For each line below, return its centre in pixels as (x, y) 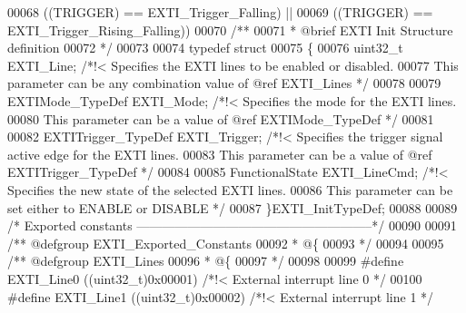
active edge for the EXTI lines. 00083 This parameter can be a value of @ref (220, 154)
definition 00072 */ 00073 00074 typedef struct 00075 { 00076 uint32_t (205, 48)
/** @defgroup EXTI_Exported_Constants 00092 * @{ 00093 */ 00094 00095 (226, 243)
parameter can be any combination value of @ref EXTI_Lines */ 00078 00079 (224, 83)
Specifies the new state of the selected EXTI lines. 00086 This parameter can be (230, 189)
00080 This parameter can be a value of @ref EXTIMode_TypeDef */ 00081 (221, 118)
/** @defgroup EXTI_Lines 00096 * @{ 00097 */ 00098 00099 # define (206, 261)
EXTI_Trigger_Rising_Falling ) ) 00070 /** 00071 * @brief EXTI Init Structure (230, 29)
